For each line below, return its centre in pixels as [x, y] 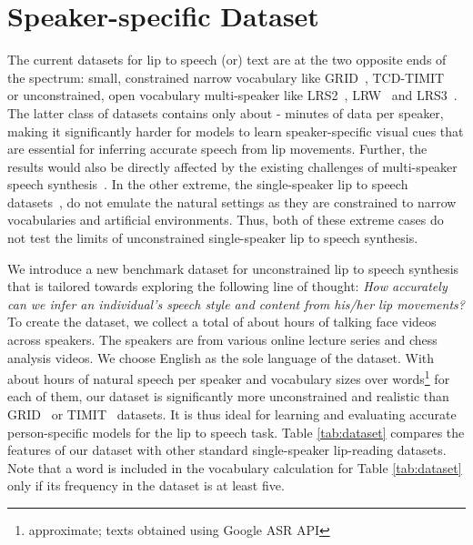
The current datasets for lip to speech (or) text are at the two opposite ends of [227, 60]
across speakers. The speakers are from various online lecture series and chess [222, 340]
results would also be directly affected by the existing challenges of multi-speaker [232, 166]
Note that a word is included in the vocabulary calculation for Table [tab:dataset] [235, 467]
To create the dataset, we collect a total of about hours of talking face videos [222, 322]
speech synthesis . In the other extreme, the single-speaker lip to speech [208, 184]
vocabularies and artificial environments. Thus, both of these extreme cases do [226, 220]
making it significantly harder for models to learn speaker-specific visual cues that [236, 131]
